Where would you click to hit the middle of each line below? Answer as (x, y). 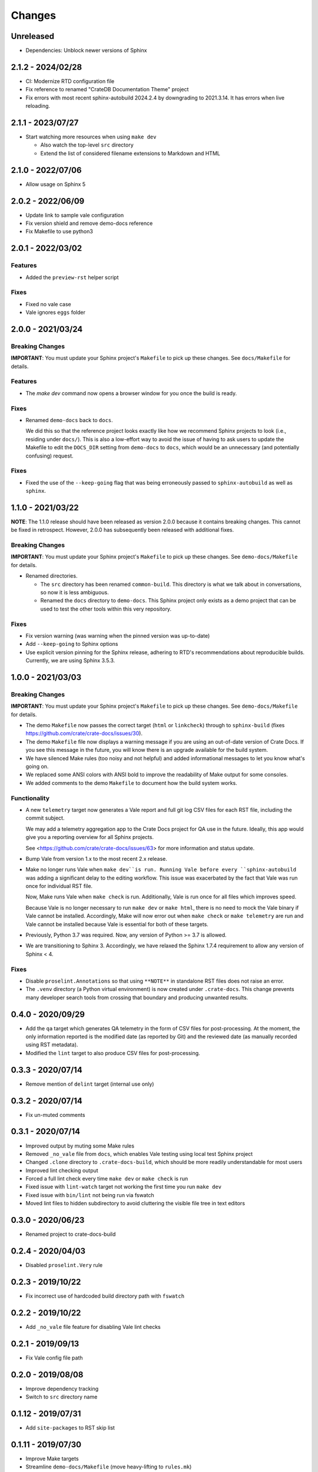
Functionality (30, 798)
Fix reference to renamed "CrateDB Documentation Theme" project (107, 89)
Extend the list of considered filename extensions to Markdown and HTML (130, 153)
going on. (37, 767)
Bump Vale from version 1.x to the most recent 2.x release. (96, 858)
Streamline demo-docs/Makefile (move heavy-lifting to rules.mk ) (109, 1467)
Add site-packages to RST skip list (70, 1427)
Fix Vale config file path (54, 1358)
